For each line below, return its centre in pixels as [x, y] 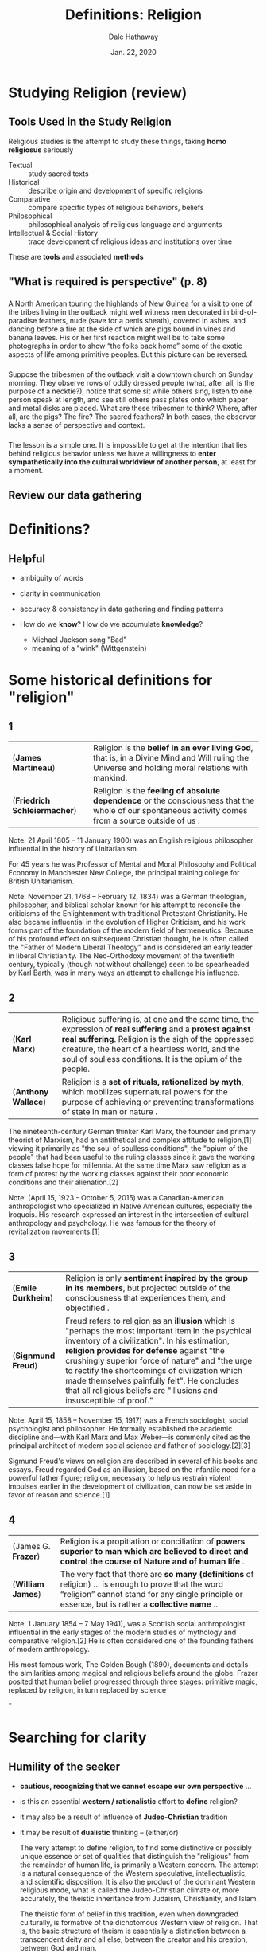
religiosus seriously [41, 150]
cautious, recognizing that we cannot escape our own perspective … [135, 1786]
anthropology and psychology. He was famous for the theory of [112, 1223]
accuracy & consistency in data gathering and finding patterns [122, 609]
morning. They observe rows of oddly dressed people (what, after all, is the [132, 382]
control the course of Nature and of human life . [152, 1561]
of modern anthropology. [49, 1649]
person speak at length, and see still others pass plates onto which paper [128, 399]
